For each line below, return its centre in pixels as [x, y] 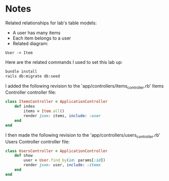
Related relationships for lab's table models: [51, 23]
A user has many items [37, 32]
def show [24, 156]
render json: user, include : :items [62, 165]
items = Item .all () [44, 111]
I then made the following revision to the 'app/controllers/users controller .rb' [83, 136]
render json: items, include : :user [62, 116]
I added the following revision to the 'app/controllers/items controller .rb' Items [84, 86]
